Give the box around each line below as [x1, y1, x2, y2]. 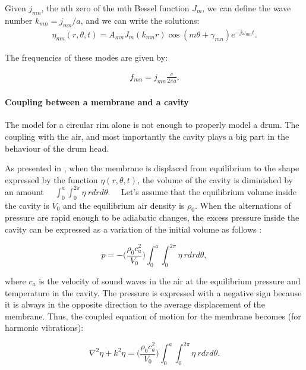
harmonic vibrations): [5, 321, 84, 334]
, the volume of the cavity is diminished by [137, 173, 293, 186]
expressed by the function [5, 173, 98, 186]
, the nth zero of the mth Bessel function [41, 2, 190, 14]
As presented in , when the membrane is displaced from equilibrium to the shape [5, 162, 299, 174]
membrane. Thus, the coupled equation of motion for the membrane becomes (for [5, 309, 301, 322]
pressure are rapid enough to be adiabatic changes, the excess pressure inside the [5, 211, 299, 224]
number [5, 14, 33, 26]
